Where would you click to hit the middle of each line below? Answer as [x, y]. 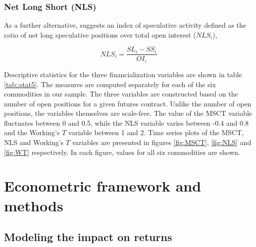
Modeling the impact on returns [88, 237]
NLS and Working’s [34, 142]
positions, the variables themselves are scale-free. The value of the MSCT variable [128, 113]
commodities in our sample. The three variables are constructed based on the [121, 94]
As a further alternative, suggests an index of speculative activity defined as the [125, 25]
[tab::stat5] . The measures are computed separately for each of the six [110, 84]
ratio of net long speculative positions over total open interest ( [100, 34]
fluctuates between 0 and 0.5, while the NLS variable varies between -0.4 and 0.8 [126, 123]
